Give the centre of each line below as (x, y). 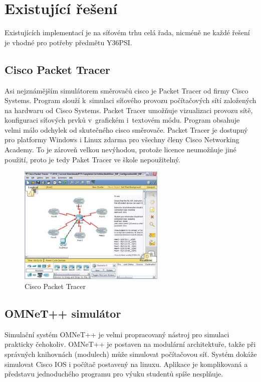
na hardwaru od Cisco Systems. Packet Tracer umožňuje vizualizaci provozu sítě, (129, 110)
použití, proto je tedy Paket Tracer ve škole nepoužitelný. (92, 159)
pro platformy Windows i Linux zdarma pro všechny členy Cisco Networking (122, 139)
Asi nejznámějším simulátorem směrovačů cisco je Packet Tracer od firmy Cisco (126, 90)
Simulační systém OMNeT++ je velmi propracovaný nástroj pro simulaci (117, 334)
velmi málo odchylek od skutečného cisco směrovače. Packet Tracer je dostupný (126, 129)
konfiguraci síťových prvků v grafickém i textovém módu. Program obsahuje (122, 120)
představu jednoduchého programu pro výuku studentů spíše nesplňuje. (114, 374)
